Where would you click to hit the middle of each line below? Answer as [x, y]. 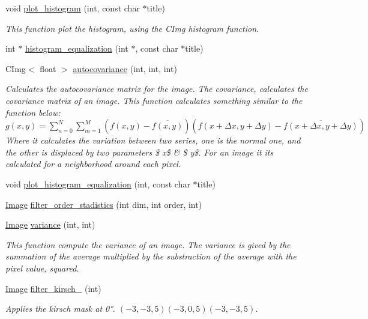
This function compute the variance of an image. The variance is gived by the [148, 244]
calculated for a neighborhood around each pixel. [93, 164]
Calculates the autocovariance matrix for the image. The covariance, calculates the [157, 89]
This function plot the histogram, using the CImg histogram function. [132, 28]
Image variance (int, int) [50, 224]
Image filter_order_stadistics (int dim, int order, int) [104, 204]
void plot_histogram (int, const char [73, 8]
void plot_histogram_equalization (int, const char [98, 184]
